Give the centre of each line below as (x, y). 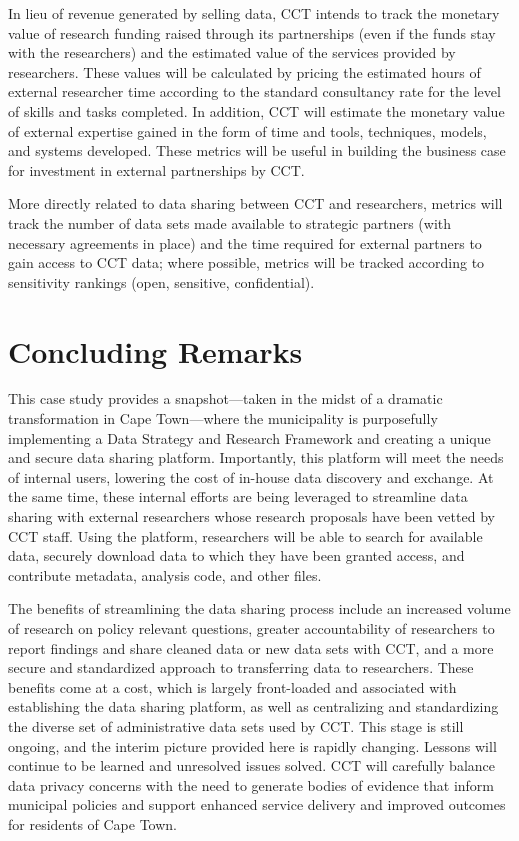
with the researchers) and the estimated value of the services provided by (232, 52)
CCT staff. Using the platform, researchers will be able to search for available (245, 535)
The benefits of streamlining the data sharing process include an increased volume (259, 608)
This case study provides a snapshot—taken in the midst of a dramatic (225, 398)
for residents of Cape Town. (93, 823)
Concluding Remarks (155, 350)
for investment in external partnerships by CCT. (156, 169)
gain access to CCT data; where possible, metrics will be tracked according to (246, 262)
